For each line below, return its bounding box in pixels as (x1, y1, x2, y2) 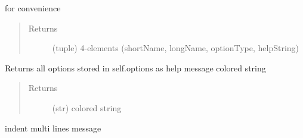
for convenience (5, 2, 61, 14)
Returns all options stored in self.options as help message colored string (5, 61, 266, 74)
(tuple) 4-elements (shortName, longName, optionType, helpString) (52, 42, 299, 54)
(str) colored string (52, 101, 122, 114)
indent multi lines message (5, 121, 101, 134)
